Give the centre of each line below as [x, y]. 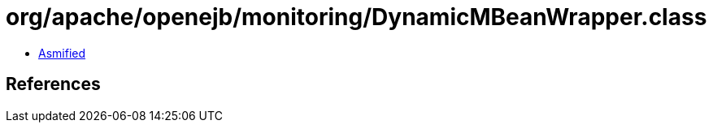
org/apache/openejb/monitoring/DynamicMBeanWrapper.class [356, 17]
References [53, 84]
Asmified [62, 53]
